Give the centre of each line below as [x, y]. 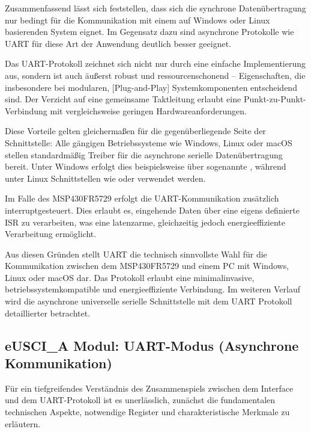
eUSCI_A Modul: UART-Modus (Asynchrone [152, 345]
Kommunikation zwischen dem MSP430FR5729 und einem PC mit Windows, [147, 266]
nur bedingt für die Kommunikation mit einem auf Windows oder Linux [137, 20]
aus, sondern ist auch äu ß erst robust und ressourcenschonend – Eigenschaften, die [155, 75]
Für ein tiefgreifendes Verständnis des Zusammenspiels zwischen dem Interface [149, 388]
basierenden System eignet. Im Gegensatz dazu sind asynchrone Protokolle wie [149, 32]
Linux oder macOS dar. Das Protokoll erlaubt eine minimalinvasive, [130, 277]
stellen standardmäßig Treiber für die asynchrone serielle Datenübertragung [144, 154]
